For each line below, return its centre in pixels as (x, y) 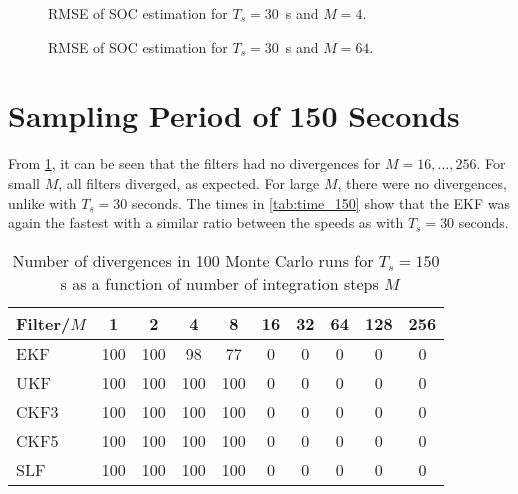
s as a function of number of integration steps (219, 283)
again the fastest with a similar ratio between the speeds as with (206, 222)
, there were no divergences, (422, 182)
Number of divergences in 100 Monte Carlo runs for (193, 260)
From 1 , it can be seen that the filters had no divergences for (194, 163)
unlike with (42, 202)
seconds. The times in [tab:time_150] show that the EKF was (321, 202)
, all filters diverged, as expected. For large (189, 182)
